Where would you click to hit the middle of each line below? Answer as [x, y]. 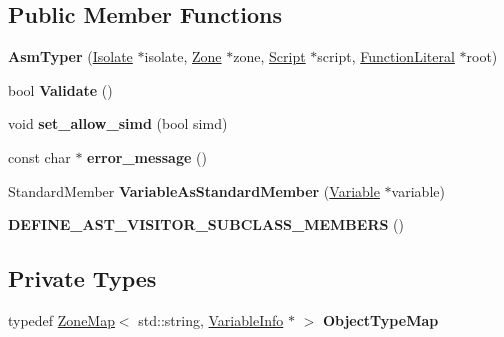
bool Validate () [60, 89]
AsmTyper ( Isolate [70, 56]
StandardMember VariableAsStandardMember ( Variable [194, 190]
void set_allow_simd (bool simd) [118, 123]
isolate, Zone [183, 56]
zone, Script [269, 56]
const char [39, 156]
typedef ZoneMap [61, 319]
